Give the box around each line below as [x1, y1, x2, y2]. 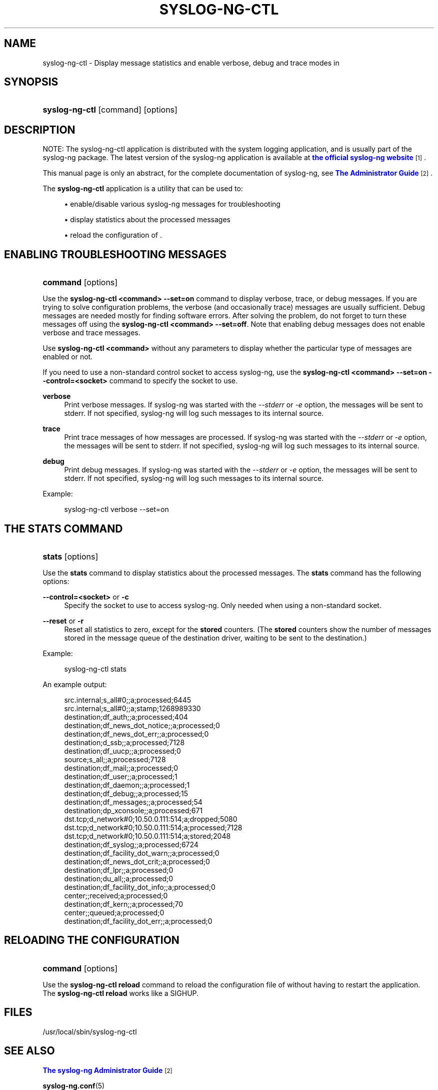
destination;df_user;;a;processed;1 [64, 772, 177, 781]
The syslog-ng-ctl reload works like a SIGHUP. [42, 988, 199, 997]
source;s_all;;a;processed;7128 [64, 755, 166, 764]
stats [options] [42, 551, 98, 562]
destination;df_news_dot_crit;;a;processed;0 [64, 857, 210, 866]
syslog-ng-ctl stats [64, 664, 126, 673]
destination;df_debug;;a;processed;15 [64, 789, 188, 798]
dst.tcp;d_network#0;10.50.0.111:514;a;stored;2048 [64, 831, 231, 840]
